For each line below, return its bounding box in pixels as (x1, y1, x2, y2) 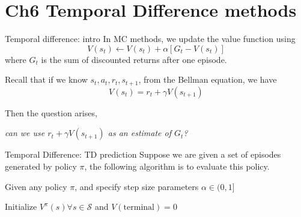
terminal (123, 203, 154, 212)
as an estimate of (108, 126, 171, 139)
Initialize (5, 200, 37, 213)
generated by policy (5, 159, 77, 172)
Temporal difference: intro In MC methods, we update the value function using (5, 32, 296, 45)
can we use (5, 126, 45, 139)
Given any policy (5, 180, 67, 192)
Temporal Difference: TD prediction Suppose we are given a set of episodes (5, 148, 281, 161)
